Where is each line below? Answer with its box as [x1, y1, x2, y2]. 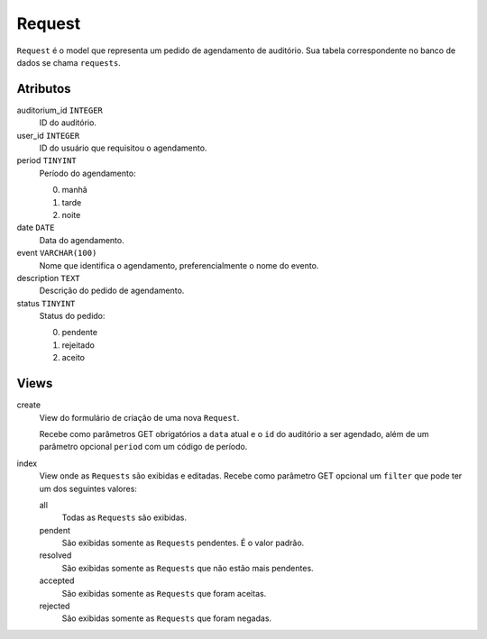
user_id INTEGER [16, 130, 80, 141]
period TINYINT [16, 155, 77, 166]
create [16, 399, 41, 410]
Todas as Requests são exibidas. [61, 512, 187, 523]
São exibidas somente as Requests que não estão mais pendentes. [61, 562, 315, 573]
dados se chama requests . [16, 57, 121, 68]
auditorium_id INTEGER [16, 105, 104, 115]
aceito [61, 352, 86, 363]
